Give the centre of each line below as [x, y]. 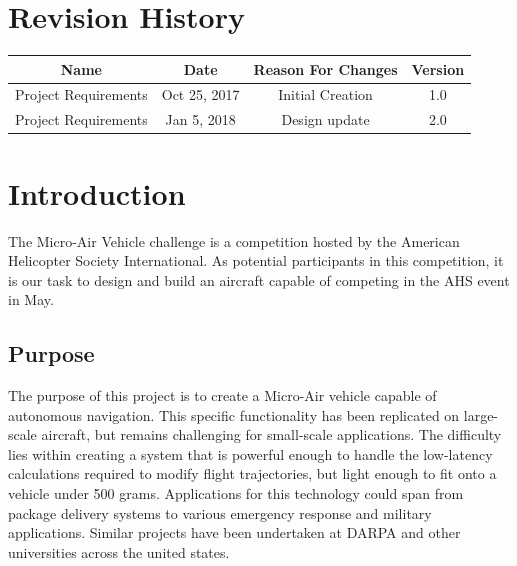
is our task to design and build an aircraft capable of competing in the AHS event [259, 279]
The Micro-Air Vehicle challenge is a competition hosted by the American [234, 240]
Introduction [97, 192]
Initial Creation [325, 94]
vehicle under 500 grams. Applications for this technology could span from [236, 493]
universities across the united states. [119, 551]
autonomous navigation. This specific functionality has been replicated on [234, 414]
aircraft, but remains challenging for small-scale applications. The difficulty [271, 434]
